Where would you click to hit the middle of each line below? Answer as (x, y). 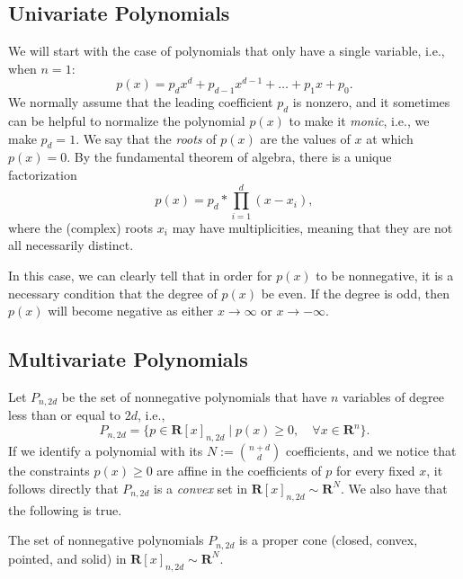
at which (390, 138)
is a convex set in (201, 488)
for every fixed (375, 471)
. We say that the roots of (146, 138)
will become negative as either (131, 311)
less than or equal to (65, 415)
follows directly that (63, 488)
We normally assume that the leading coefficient (141, 102)
